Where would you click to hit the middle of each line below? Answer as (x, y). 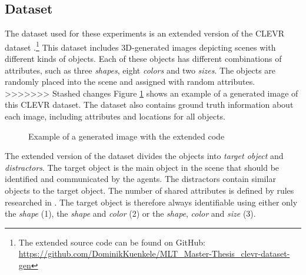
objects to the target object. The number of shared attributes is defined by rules (149, 190)
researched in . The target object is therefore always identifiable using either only (151, 202)
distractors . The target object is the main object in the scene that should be (142, 167)
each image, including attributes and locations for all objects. (115, 116)
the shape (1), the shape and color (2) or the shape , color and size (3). (130, 213)
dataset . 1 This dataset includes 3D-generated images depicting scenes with (140, 46)
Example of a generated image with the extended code (127, 136)
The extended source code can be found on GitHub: (112, 242)
